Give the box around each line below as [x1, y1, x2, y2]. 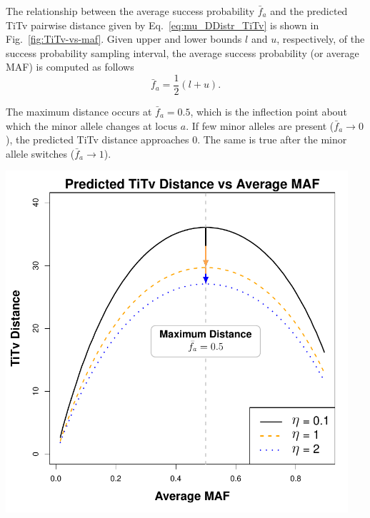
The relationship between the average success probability [6, 4, 255, 18]
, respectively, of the [276, 31, 365, 46]
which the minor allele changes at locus [6, 118, 178, 133]
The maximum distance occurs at [6, 104, 152, 119]
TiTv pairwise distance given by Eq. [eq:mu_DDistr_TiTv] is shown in [6, 17, 319, 32]
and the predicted [270, 4, 348, 18]
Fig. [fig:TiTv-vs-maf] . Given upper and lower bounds [6, 31, 242, 46]
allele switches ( [6, 146, 75, 161]
